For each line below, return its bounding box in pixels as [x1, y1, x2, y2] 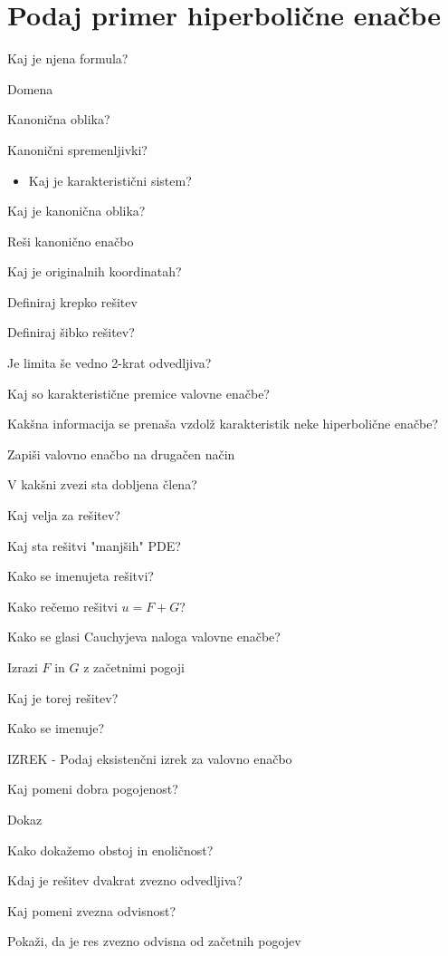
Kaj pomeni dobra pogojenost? [7, 779, 178, 798]
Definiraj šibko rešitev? [7, 323, 135, 342]
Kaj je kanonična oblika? [7, 201, 146, 220]
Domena [7, 79, 53, 98]
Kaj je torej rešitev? [7, 688, 119, 707]
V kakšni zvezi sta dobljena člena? [7, 475, 197, 494]
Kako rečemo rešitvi [7, 596, 118, 615]
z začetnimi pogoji [83, 658, 185, 676]
